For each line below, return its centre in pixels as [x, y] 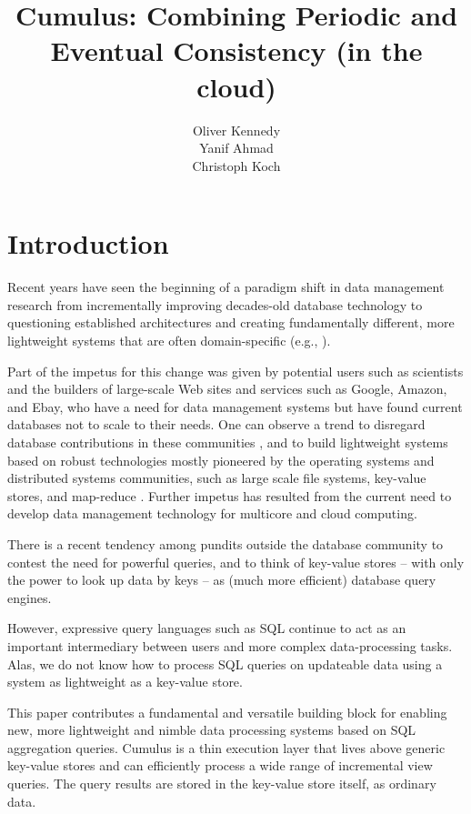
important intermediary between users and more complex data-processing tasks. [230, 645]
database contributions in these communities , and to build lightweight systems [228, 442]
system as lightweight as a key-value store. [125, 682]
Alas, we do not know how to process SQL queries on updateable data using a [225, 663]
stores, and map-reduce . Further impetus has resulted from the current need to [230, 495]
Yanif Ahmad [236, 148]
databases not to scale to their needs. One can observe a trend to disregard [216, 424]
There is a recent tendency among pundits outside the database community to [225, 543]
